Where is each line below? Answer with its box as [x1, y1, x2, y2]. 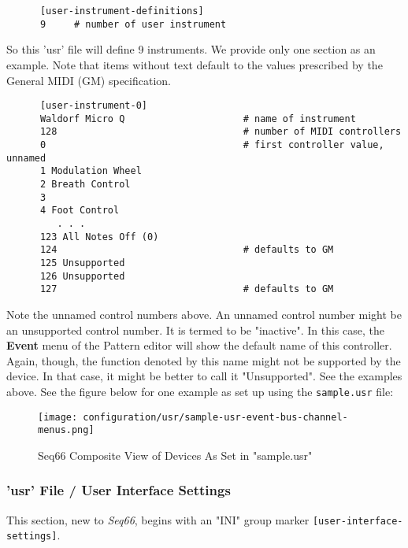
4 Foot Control [39, 205, 120, 217]
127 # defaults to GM [39, 283, 334, 295]
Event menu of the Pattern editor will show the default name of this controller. [6, 337, 392, 354]
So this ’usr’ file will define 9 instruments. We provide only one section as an [6, 41, 376, 57]
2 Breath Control [39, 179, 131, 191]
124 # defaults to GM [39, 244, 334, 256]
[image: [38, 411, 78, 423]
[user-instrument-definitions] [39, 6, 204, 17]
